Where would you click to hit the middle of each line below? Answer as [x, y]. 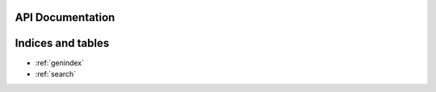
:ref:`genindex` [60, 63]
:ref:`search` [56, 73]
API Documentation [65, 17]
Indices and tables [62, 43]
